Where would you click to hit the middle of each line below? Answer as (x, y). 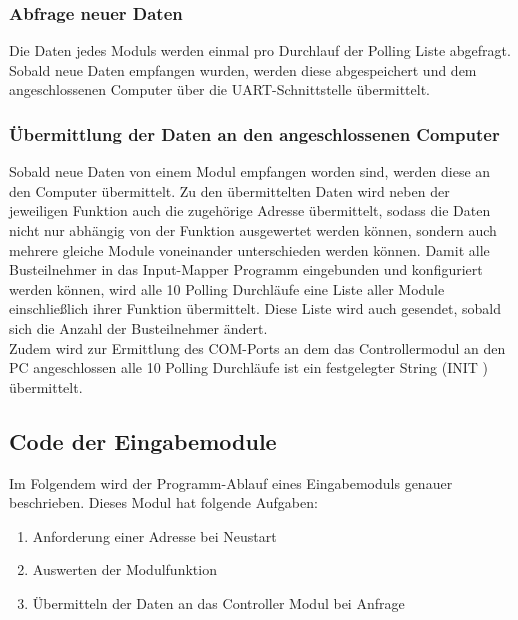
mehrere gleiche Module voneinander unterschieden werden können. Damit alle (249, 249)
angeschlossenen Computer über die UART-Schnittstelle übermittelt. (220, 89)
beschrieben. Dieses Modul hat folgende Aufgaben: (163, 502)
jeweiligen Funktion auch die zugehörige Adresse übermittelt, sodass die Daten (250, 210)
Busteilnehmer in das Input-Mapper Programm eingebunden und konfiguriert (246, 269)
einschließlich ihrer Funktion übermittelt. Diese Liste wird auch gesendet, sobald (255, 308)
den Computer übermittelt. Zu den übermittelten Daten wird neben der (229, 190)
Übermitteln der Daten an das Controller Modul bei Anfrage (218, 602)
